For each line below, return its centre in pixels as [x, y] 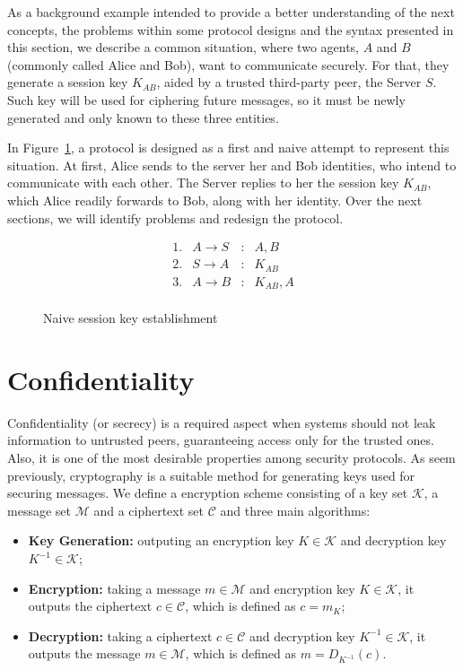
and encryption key [302, 588]
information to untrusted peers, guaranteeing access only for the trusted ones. [221, 440]
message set [39, 510]
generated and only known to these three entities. [143, 117]
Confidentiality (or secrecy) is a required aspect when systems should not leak [222, 422]
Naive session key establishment [131, 318]
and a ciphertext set [149, 510]
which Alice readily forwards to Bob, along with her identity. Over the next [215, 200]
